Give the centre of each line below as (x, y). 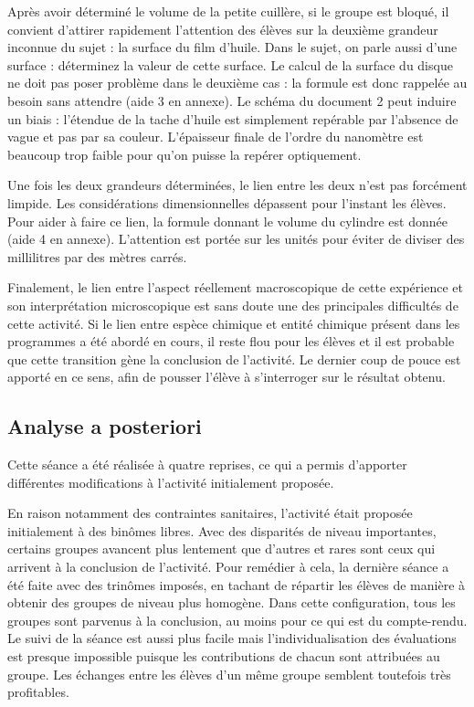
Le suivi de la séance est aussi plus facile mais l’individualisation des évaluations (232, 638)
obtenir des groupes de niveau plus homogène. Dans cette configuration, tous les (232, 602)
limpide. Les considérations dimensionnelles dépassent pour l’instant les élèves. (227, 202)
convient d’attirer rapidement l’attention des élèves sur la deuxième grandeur (223, 29)
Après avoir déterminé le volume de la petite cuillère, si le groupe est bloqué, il (228, 11)
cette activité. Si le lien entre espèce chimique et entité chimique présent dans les (234, 323)
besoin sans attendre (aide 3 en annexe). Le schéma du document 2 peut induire (232, 100)
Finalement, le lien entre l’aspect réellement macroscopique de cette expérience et (235, 287)
